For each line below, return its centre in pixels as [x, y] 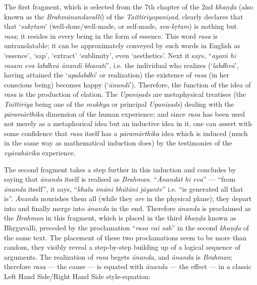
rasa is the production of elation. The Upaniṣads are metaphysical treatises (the [125, 94]
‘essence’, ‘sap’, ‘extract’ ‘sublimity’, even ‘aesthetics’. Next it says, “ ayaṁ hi [120, 55]
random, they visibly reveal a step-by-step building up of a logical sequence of [122, 247]
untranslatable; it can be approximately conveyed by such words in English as [122, 45]
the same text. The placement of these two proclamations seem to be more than [125, 237]
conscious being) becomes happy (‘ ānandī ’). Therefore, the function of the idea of [128, 84]
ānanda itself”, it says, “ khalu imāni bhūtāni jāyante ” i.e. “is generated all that [124, 188]
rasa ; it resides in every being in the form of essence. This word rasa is [111, 36]
